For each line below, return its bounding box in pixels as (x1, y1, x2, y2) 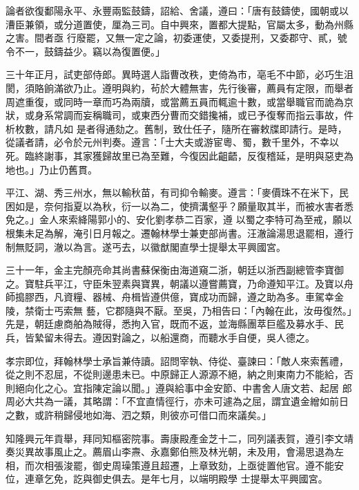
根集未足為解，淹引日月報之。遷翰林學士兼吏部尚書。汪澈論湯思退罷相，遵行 (6, 225, 353, 240)
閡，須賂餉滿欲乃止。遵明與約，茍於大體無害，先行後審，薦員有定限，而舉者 (6, 80, 353, 95)
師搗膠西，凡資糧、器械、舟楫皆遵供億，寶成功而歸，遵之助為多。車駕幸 (6, 290, 334, 304)
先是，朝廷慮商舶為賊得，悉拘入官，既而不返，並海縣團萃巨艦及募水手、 (6, 317, 334, 331)
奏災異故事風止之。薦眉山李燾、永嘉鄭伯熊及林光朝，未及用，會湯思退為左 (6, 444, 344, 459)
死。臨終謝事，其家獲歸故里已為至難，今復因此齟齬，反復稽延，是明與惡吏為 (6, 148, 353, 162)
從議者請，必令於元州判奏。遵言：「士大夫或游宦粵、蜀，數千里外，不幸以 (6, 135, 339, 149)
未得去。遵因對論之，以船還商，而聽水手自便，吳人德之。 (53, 330, 315, 345)
